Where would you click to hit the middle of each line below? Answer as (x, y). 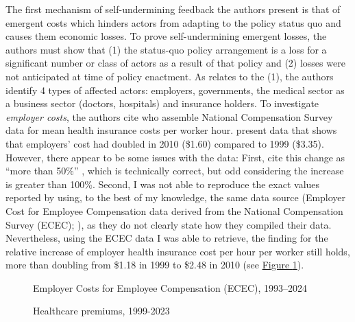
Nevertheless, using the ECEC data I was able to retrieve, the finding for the (167, 238)
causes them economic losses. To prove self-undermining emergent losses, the (166, 36)
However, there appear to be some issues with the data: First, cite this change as (175, 157)
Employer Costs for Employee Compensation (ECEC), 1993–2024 (170, 287)
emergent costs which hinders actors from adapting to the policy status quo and (173, 22)
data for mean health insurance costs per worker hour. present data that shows (171, 130)
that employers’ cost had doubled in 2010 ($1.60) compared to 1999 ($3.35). (165, 143)
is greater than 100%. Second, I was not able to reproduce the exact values (163, 184)
